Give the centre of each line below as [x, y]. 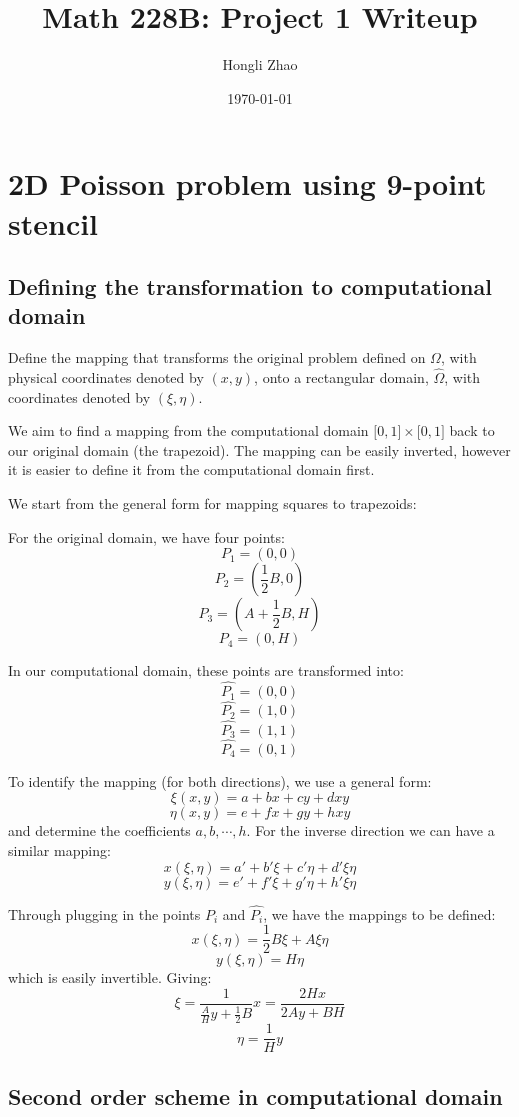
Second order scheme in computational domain [255, 1095]
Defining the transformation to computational [250, 286]
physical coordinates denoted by [106, 377]
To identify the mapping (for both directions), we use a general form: [220, 780]
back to [472, 430]
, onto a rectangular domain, [341, 377]
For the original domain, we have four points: [146, 536]
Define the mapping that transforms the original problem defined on [217, 357]
